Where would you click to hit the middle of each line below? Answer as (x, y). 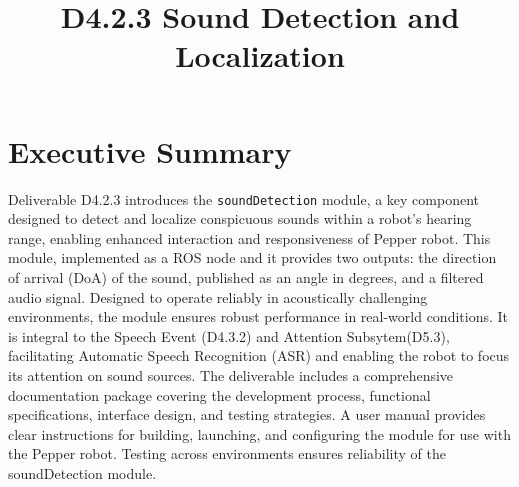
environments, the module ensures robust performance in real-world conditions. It (258, 316)
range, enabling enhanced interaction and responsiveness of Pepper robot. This (249, 237)
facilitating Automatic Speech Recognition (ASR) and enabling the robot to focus (259, 355)
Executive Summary (150, 150)
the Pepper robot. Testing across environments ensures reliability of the (227, 453)
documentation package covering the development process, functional (219, 394)
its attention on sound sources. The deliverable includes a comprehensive (231, 374)
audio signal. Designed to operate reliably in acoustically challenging (218, 296)
